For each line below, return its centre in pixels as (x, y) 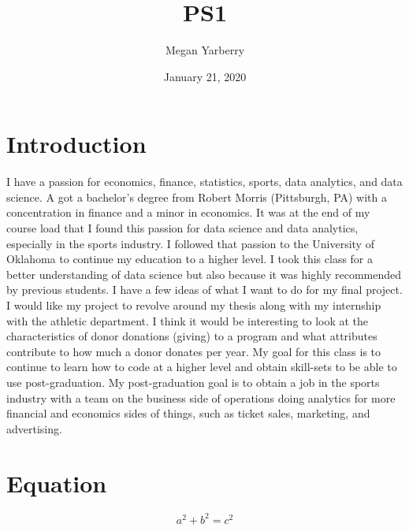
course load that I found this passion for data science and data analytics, (182, 228)
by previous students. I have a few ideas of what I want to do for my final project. (204, 290)
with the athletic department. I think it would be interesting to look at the (188, 320)
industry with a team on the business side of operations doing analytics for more (201, 397)
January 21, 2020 (205, 76)
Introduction (76, 144)
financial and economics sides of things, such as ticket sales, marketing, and (188, 413)
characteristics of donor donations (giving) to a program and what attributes (192, 336)
